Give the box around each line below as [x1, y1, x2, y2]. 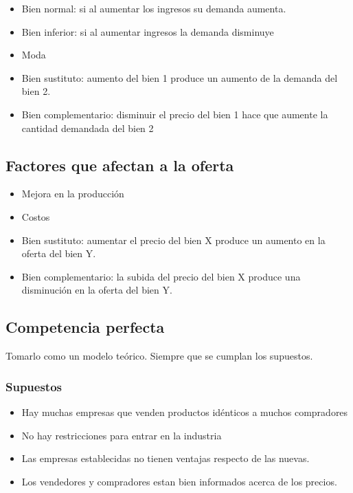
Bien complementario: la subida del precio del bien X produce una [21, 269, 301, 283]
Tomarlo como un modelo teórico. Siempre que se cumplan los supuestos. [5, 349, 313, 363]
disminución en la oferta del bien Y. [21, 283, 172, 297]
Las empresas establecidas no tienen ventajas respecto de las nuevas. [21, 451, 310, 465]
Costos [21, 209, 50, 223]
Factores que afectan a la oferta [5, 154, 234, 175]
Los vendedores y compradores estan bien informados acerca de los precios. [21, 474, 337, 488]
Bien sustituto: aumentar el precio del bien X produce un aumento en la [21, 232, 326, 247]
